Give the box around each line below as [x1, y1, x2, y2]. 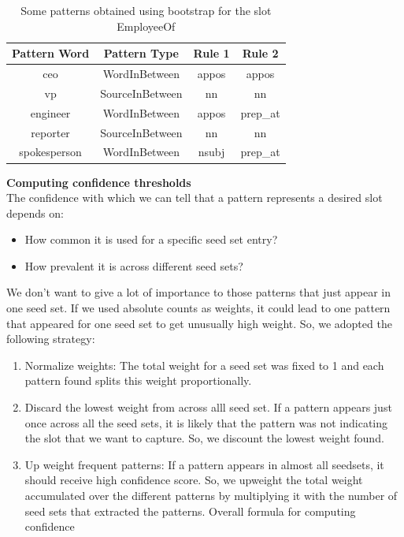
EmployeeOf [117, 17, 176, 34]
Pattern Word [12, 45, 90, 62]
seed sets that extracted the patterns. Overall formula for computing [24, 502, 356, 519]
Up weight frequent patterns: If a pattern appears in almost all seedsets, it [24, 456, 384, 472]
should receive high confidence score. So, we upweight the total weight [24, 472, 363, 488]
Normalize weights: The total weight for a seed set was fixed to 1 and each [24, 356, 384, 373]
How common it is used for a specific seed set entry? [24, 231, 278, 248]
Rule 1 [193, 45, 230, 62]
